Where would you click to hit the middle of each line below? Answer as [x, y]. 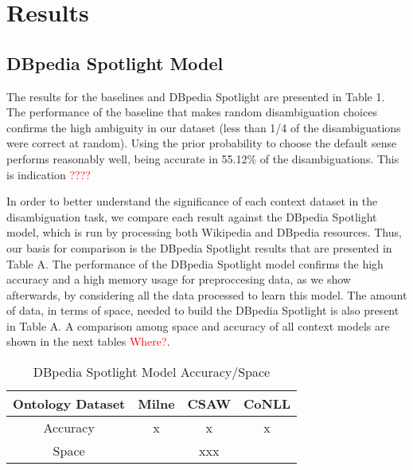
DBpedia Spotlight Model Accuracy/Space [152, 372]
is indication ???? [49, 174]
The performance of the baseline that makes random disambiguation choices [192, 112]
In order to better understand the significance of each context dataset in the [192, 201]
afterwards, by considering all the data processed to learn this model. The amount [207, 294]
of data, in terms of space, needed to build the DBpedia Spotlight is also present [203, 310]
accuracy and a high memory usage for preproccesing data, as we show [179, 279]
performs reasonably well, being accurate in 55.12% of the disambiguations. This [203, 158]
